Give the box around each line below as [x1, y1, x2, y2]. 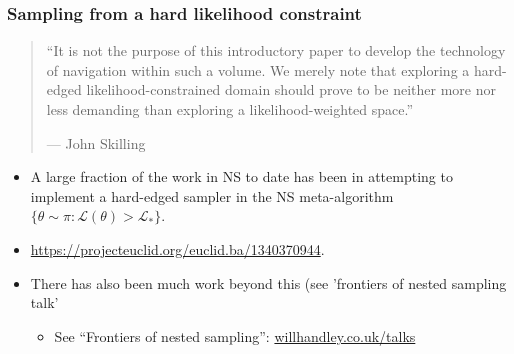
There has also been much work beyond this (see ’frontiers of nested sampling [30, 272, 507, 293]
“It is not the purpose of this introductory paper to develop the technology [46, 40, 506, 61]
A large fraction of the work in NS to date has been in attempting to [30, 166, 453, 187]
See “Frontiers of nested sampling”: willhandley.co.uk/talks [54, 325, 416, 346]
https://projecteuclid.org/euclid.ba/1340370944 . [30, 238, 325, 259]
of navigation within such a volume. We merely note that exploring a [46, 59, 470, 80]
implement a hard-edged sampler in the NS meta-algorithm [30, 185, 394, 206]
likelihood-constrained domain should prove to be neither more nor [86, 79, 496, 100]
